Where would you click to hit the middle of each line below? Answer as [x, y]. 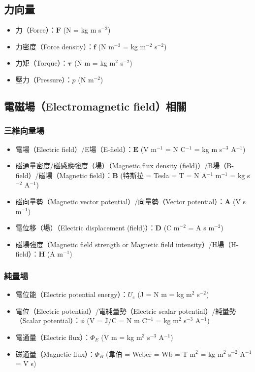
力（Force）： [36, 30]
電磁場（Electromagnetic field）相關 [95, 106]
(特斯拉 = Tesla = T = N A [163, 175]
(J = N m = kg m [165, 294]
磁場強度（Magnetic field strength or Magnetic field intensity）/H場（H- [127, 244]
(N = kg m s [82, 30]
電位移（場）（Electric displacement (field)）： [85, 228]
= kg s [240, 175]
